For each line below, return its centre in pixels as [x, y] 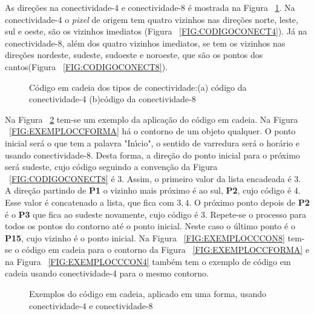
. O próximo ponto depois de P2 [249, 202]
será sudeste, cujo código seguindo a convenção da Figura [111, 167]
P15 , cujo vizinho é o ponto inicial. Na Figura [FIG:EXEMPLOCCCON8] [145, 237]
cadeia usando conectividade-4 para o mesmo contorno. [107, 273]
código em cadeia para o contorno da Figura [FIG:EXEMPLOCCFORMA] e [166, 250]
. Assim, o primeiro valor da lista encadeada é [207, 178]
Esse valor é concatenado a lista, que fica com [90, 202]
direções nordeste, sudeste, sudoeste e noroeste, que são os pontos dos [134, 55]
